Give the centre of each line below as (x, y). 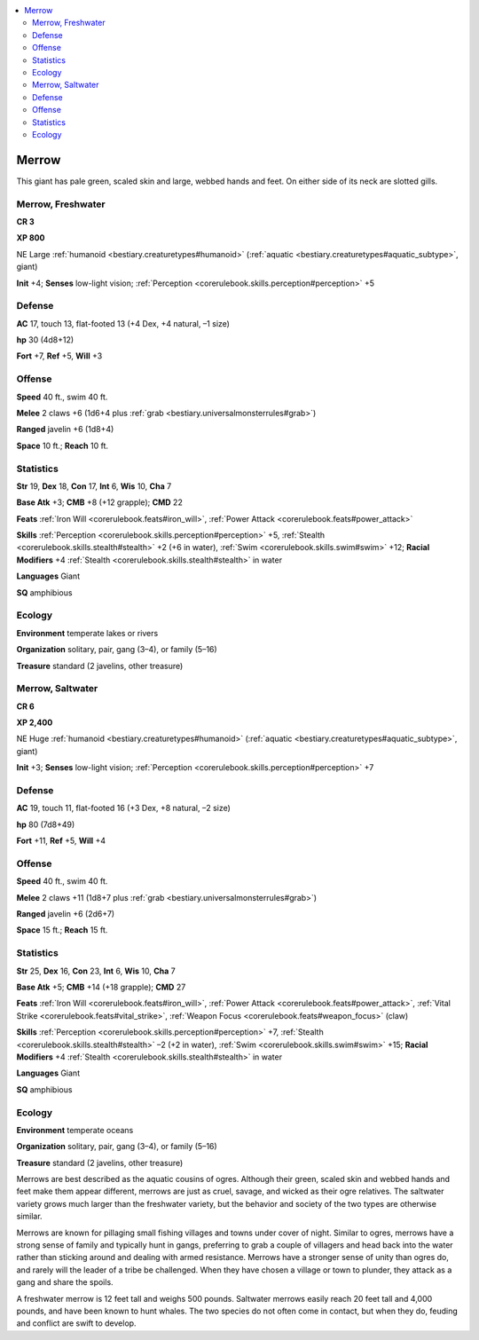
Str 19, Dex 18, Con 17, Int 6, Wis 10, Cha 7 (94, 486)
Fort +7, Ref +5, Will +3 (59, 356)
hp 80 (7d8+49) (46, 824)
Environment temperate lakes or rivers (87, 633)
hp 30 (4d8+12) (45, 340)
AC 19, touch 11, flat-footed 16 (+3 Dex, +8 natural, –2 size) (123, 808)
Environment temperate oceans (75, 1130)
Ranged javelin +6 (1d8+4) (65, 430)
